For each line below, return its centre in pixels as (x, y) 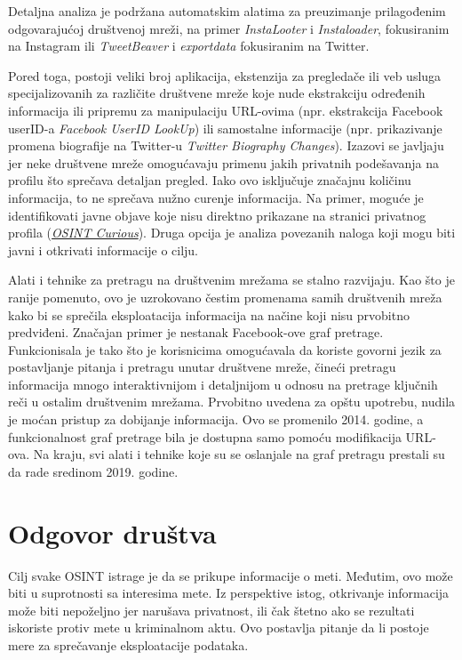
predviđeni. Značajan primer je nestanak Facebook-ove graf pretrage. (196, 332)
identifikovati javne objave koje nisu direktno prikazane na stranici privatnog (217, 215)
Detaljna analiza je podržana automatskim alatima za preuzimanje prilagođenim (227, 11)
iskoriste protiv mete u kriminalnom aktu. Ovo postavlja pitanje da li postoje (219, 628)
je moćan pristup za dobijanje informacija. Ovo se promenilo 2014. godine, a (216, 419)
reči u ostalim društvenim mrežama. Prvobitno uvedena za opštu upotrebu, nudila (232, 402)
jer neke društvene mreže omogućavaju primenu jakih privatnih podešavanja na (223, 162)
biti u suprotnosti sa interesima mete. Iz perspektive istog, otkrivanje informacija (229, 593)
